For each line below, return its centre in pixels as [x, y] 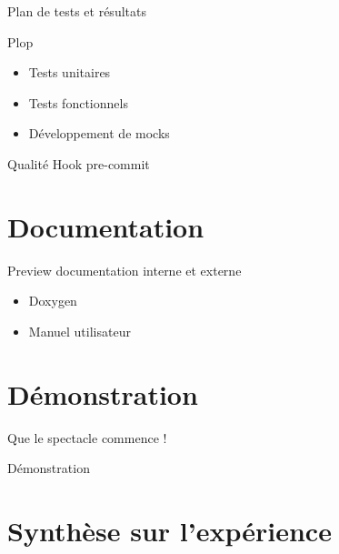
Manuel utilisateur [80, 331]
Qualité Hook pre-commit [79, 163]
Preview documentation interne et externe [125, 270]
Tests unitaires [70, 72]
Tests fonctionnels [78, 102]
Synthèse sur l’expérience [169, 530]
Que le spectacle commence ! [87, 437]
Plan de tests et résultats [77, 11]
